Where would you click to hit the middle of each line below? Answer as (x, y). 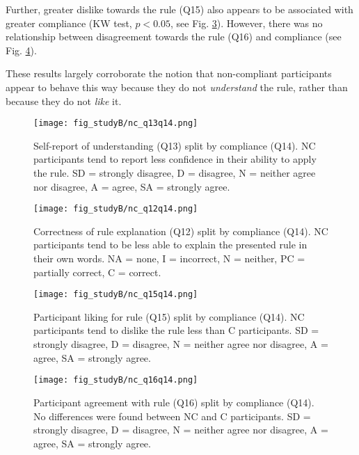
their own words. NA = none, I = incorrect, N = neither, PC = (169, 258)
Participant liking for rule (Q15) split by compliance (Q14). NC (169, 316)
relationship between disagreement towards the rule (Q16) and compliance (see (174, 37)
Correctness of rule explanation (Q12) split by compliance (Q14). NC (181, 231)
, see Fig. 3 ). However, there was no (247, 23)
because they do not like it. (64, 101)
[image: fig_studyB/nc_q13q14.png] (116, 123)
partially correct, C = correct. (97, 272)
